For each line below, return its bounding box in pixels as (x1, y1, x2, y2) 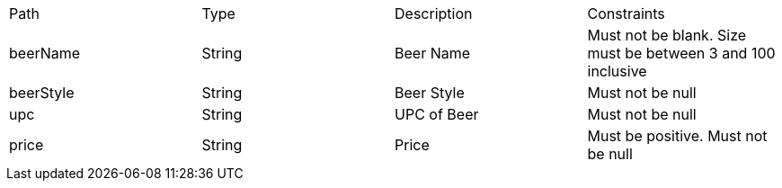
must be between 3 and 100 (587, 44, 776, 62)
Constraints (587, 4, 665, 22)
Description (395, 4, 473, 22)
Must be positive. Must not (587, 127, 768, 145)
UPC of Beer (395, 105, 479, 123)
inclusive (587, 62, 647, 80)
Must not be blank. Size (587, 26, 747, 44)
